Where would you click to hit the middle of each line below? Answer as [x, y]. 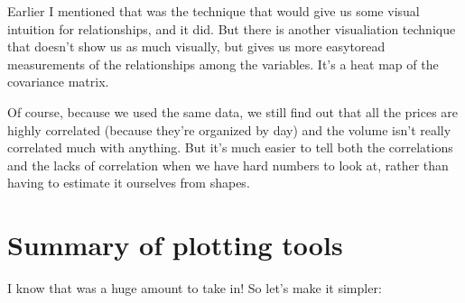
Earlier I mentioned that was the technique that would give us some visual [214, 11]
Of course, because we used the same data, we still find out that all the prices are [233, 111]
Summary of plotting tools [175, 245]
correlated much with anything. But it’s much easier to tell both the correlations [230, 147]
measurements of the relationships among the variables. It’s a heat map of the [223, 64]
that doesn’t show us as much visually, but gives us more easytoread [196, 46]
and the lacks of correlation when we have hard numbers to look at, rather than [228, 165]
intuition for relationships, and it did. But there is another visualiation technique [232, 28]
